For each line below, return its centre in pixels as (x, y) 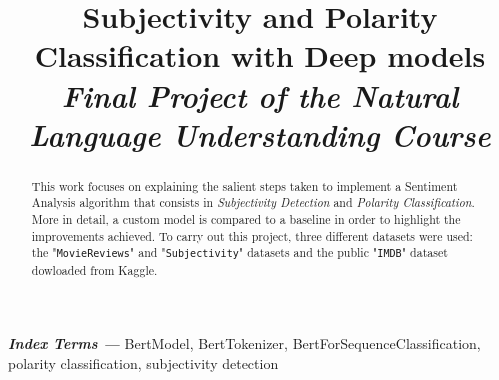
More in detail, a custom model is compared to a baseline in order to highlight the (246, 219)
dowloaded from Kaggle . (94, 269)
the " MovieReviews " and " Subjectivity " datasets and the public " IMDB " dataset (239, 252)
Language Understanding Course (260, 134)
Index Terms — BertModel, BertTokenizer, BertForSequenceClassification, (244, 343)
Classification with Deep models (260, 55)
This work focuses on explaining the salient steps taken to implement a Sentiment (244, 185)
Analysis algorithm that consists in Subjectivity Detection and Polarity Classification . (253, 202)
